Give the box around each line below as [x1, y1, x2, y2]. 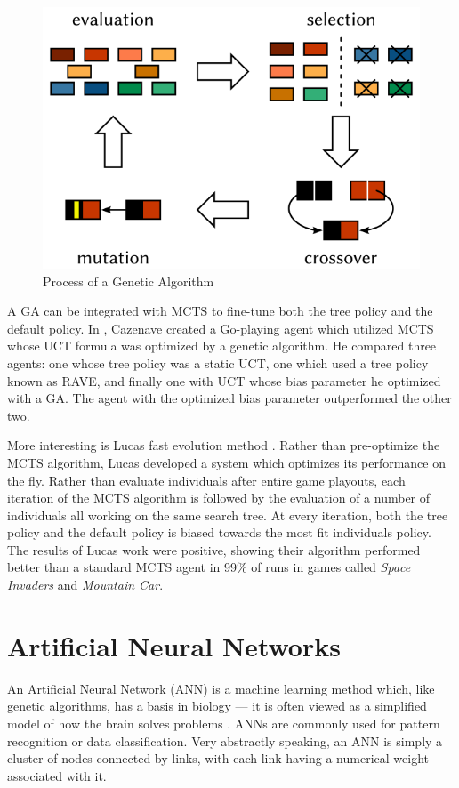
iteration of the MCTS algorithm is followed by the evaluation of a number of [7, 488, 431, 507]
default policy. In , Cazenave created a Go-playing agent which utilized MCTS [7, 318, 434, 337]
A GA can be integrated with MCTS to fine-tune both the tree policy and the [7, 302, 433, 320]
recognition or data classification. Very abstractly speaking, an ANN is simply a [7, 731, 443, 750]
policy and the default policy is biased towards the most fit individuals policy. [7, 523, 431, 542]
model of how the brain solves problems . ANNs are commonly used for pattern [7, 713, 440, 732]
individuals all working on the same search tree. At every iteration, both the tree [7, 505, 448, 524]
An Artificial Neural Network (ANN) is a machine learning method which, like [7, 679, 435, 697]
